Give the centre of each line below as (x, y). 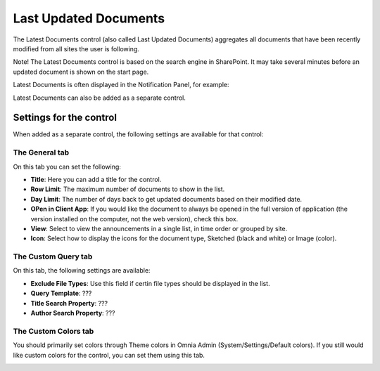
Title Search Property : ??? (69, 303)
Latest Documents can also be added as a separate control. (99, 98)
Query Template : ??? (61, 293)
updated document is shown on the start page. (81, 72)
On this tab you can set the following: (67, 167)
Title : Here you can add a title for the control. (96, 179)
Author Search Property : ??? (73, 313)
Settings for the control (65, 118)
